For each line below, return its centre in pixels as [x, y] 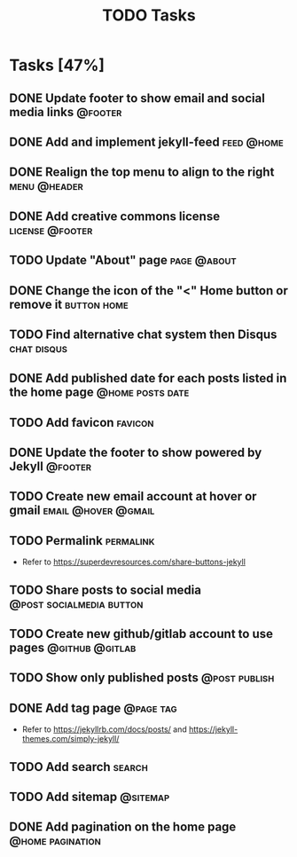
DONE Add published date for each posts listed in [148, 378]
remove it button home [69, 304]
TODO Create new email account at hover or [133, 496]
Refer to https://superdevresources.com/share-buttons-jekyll [134, 562]
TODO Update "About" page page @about [123, 260]
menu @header [47, 186]
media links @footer [66, 112]
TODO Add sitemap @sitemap [90, 797]
